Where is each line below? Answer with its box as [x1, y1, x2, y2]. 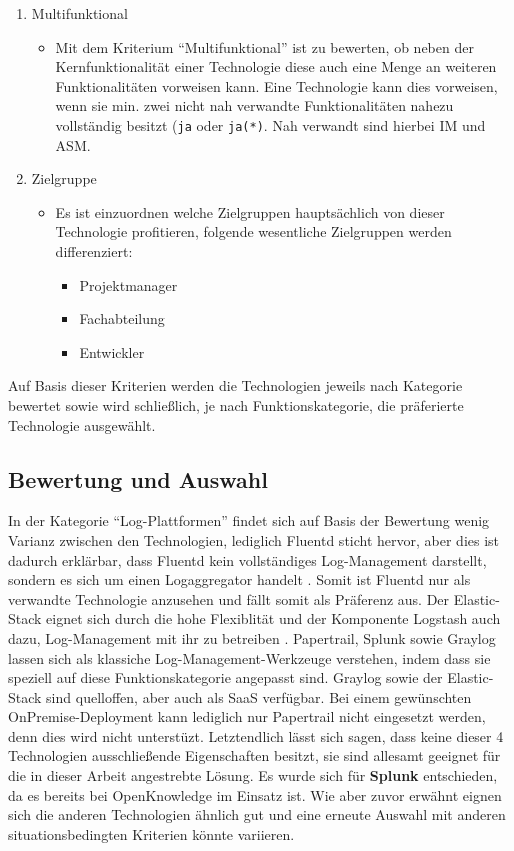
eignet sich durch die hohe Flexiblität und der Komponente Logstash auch [46, 608, 501, 629]
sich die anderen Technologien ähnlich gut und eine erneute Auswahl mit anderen [8, 804, 506, 825]
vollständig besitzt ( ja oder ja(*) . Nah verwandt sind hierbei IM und [55, 114, 486, 135]
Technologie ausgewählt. [8, 414, 156, 435]
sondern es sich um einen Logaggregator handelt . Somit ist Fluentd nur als [8, 569, 471, 590]
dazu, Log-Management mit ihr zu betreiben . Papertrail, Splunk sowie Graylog [8, 627, 496, 648]
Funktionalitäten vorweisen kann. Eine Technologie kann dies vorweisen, [55, 75, 498, 96]
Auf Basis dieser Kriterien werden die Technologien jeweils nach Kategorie [8, 375, 463, 396]
